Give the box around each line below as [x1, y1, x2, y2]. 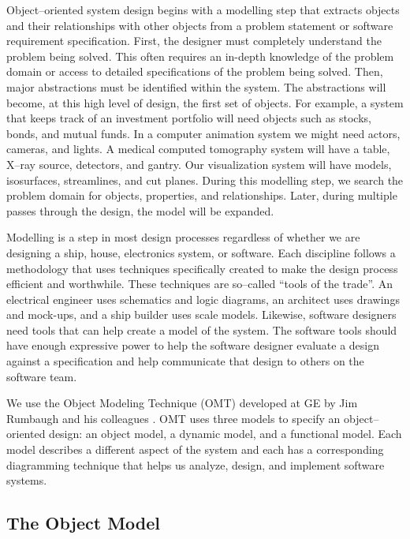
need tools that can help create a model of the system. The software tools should [6, 321, 397, 338]
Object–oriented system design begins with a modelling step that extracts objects [6, 2, 400, 17]
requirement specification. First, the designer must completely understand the [6, 32, 382, 49]
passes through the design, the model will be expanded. [6, 202, 274, 219]
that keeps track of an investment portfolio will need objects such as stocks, [6, 110, 371, 126]
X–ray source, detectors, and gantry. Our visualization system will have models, [6, 155, 392, 172]
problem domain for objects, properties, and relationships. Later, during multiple [6, 187, 397, 204]
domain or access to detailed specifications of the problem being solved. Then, [6, 63, 383, 80]
